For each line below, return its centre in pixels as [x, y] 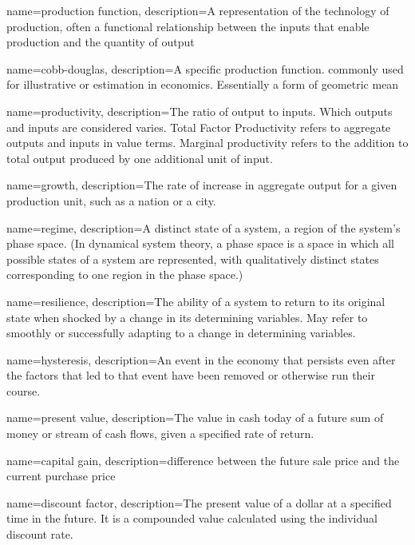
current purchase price [61, 476]
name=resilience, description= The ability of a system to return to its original [196, 301]
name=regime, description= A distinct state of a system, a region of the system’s [204, 227]
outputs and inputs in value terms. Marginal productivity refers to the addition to [207, 143]
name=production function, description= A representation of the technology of [198, 10]
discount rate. [40, 534]
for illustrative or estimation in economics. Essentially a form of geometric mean [203, 84]
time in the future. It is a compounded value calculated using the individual [192, 518]
